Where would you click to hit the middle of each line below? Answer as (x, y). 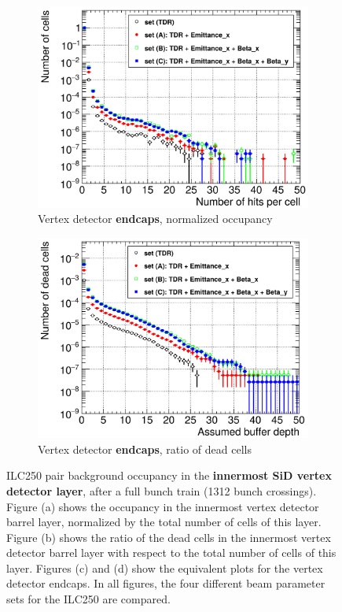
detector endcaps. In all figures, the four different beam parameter (166, 583)
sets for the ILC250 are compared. (88, 599)
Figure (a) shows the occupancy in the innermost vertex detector (163, 506)
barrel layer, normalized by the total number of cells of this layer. (164, 522)
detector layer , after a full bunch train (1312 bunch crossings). (162, 490)
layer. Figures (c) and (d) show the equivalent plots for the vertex (165, 567)
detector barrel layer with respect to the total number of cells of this (171, 553)
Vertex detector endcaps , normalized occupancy (155, 219)
